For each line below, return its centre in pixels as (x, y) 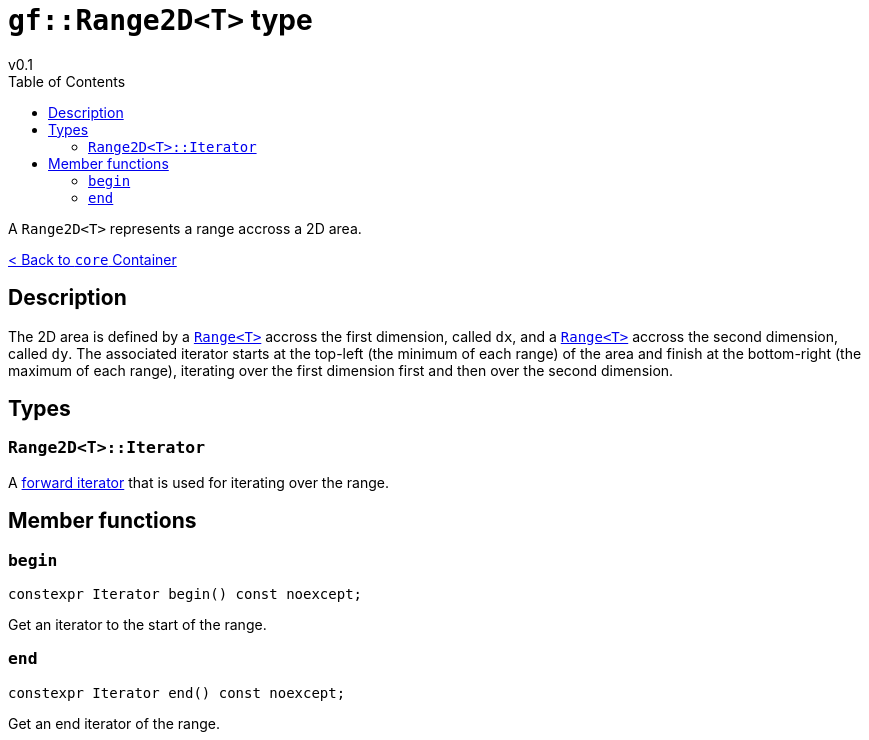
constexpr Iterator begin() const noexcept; (185, 594)
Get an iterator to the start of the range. (137, 625)
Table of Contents (67, 81)
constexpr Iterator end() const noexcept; (177, 692)
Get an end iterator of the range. (114, 723)
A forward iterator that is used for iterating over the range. (198, 482)
